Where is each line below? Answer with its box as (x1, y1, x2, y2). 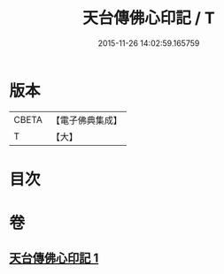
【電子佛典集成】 (50, 114, 122, 126)
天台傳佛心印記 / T (82, 8, 215, 28)
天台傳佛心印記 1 (9, 251, 99, 266)
